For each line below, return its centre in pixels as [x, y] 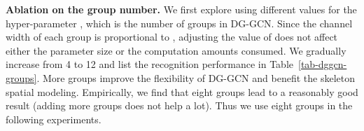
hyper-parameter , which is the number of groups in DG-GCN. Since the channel [179, 23]
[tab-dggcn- [323, 64]
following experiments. [54, 119]
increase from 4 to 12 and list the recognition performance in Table [150, 64]
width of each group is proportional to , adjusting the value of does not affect [172, 37]
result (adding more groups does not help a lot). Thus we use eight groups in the [179, 105]
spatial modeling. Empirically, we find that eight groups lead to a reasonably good [182, 91]
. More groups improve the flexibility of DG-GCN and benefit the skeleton [196, 77]
